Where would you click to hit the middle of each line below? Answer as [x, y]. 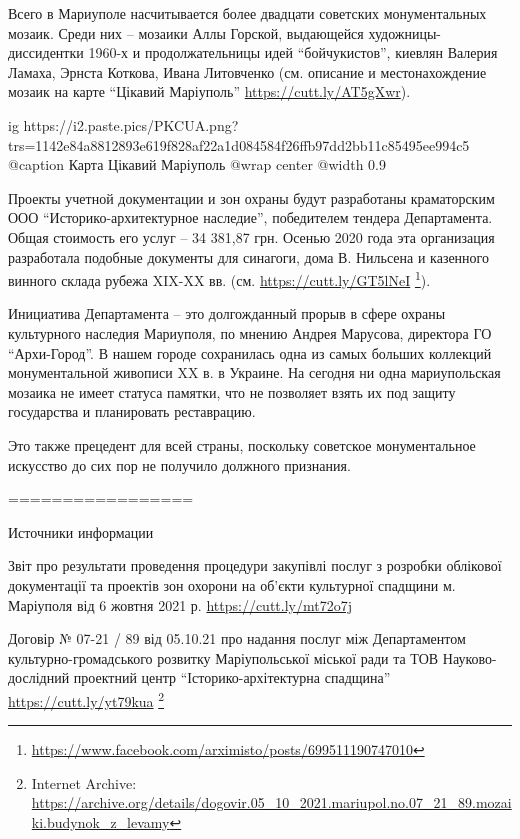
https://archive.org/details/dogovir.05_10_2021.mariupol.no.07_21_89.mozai [271, 802]
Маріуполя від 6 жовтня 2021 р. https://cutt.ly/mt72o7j [180, 604]
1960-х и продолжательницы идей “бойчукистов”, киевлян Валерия [293, 52]
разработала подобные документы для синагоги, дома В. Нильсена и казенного [249, 256]
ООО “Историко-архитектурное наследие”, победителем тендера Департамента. [250, 217]
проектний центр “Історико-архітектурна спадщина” [232, 677]
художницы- [405, 32]
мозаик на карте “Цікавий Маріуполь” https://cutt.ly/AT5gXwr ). [209, 91]
